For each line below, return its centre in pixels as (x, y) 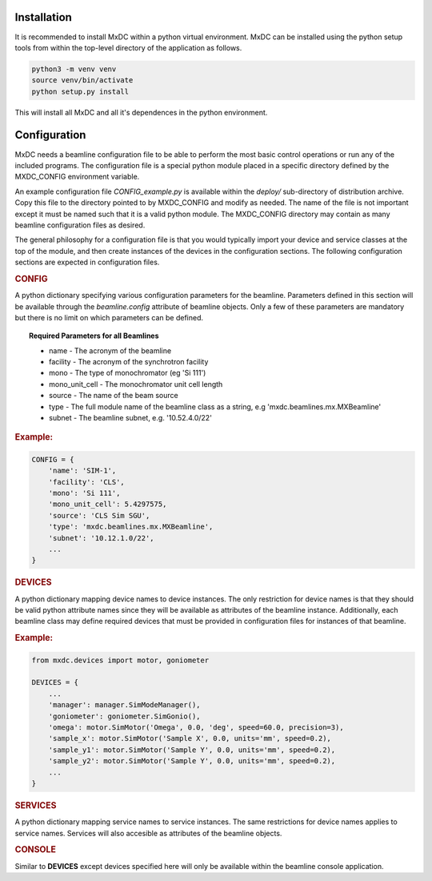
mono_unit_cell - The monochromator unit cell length (136, 384)
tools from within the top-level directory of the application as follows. (128, 47)
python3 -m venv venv (74, 69)
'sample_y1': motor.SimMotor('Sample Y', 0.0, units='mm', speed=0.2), (192, 750)
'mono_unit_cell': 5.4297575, (108, 504)
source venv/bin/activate (82, 80)
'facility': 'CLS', (87, 482)
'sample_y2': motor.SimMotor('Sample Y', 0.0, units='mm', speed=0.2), (192, 761)
